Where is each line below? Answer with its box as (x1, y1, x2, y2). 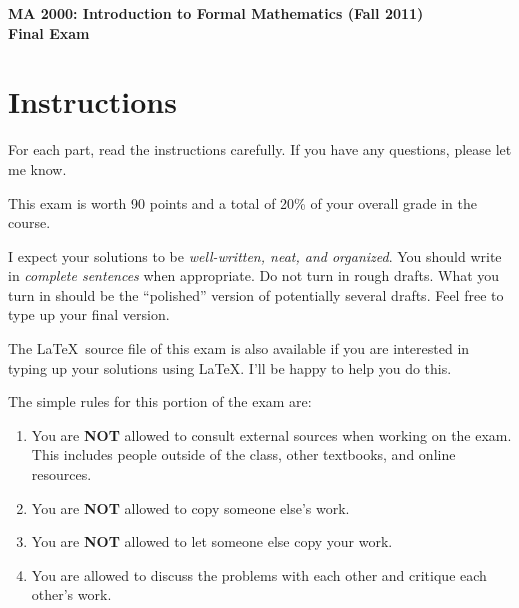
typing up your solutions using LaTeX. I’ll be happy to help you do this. (8, 357, 452, 378)
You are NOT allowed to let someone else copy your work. (31, 531, 393, 552)
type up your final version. (8, 304, 170, 325)
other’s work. (31, 584, 112, 605)
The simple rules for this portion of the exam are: (8, 391, 312, 412)
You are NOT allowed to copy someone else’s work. (31, 497, 350, 518)
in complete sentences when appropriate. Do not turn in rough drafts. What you (8, 265, 500, 286)
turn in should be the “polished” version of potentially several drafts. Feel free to (8, 284, 504, 305)
